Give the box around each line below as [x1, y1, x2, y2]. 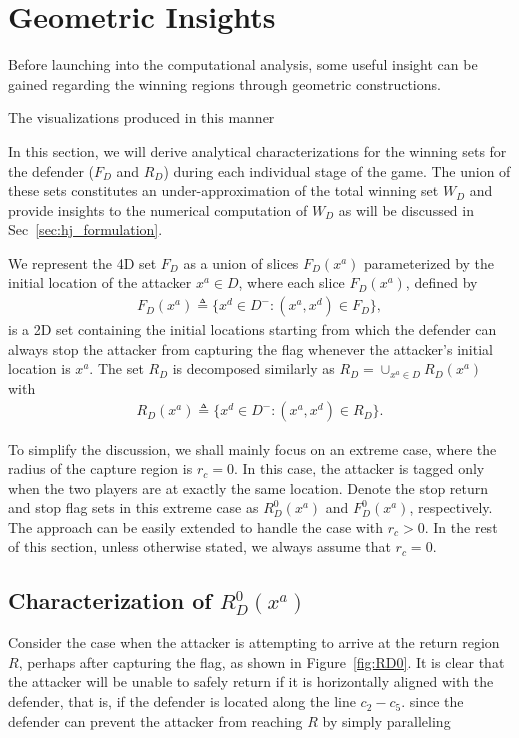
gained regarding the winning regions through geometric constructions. [8, 73, 441, 94]
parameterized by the [364, 252, 495, 273]
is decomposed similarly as [172, 358, 335, 379]
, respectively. [409, 497, 493, 518]
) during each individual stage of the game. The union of [163, 160, 511, 181]
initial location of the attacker [8, 272, 192, 293]
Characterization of [8, 585, 212, 616]
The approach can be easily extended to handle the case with [8, 516, 384, 537]
